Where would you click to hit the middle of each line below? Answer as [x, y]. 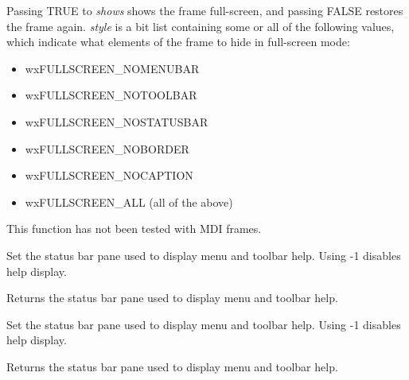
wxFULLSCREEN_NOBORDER [107, 148]
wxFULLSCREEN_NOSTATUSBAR [117, 121]
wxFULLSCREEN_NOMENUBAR [112, 68]
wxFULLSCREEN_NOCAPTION [109, 175]
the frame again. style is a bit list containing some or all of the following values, [201, 26]
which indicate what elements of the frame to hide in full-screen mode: [178, 42]
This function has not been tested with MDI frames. [134, 229]
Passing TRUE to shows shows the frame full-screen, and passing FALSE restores [205, 10]
